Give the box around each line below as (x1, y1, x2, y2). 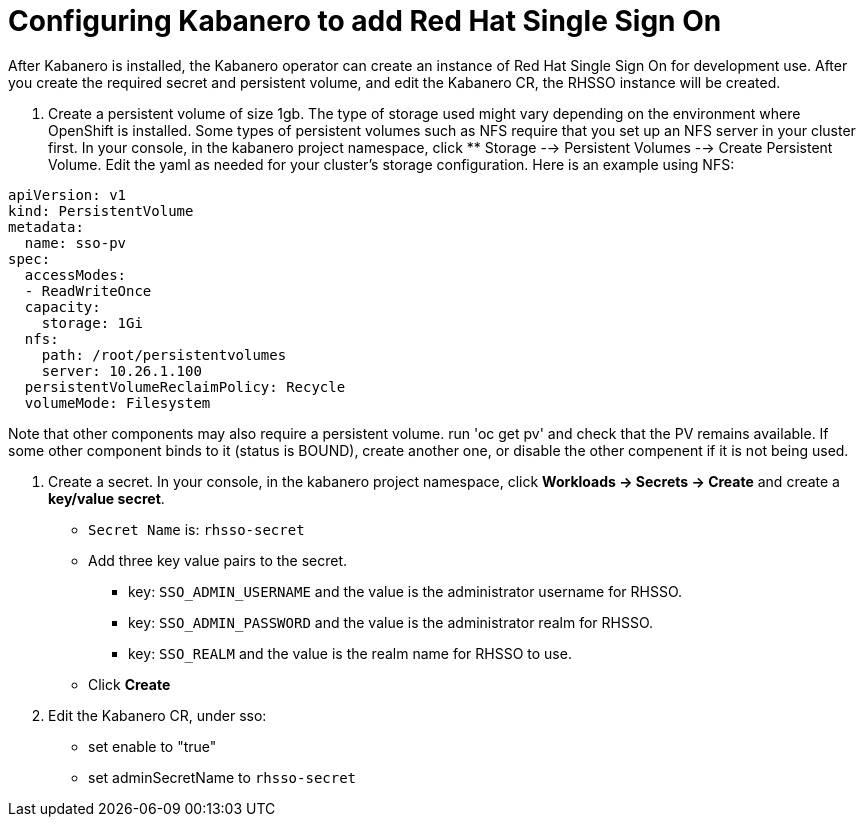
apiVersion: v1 (8, 186, 127, 203)
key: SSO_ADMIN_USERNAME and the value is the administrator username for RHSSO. (128, 582, 683, 600)
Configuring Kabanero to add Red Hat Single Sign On (8, 4, 722, 38)
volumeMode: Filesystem (24, 394, 211, 411)
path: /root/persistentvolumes (41, 346, 287, 363)
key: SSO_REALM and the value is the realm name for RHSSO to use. (128, 644, 572, 662)
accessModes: (24, 266, 127, 283)
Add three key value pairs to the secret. (88, 551, 348, 569)
